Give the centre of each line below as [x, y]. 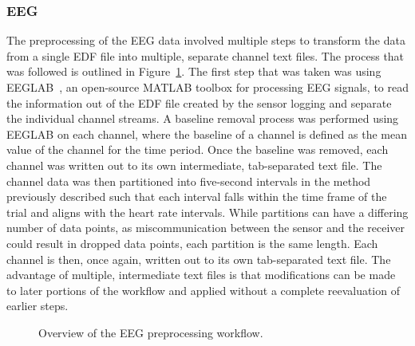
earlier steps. [38, 306]
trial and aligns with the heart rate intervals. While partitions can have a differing [207, 212]
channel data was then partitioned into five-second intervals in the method [189, 181]
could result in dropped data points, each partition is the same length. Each [192, 243]
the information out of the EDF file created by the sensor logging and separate [199, 102]
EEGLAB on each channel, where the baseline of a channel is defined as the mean [207, 134]
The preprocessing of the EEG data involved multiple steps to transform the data [206, 40]
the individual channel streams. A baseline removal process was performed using [203, 118]
